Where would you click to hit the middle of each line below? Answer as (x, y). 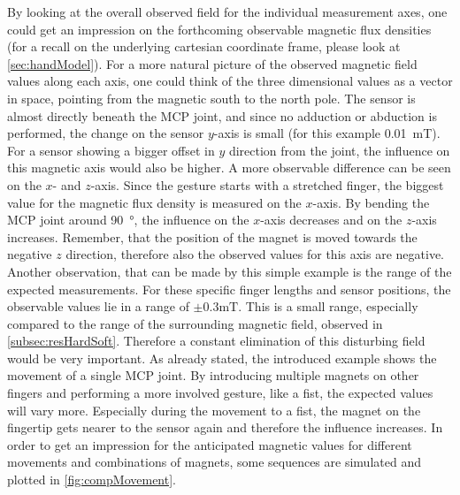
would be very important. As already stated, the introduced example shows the (222, 358)
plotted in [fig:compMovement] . (92, 480)
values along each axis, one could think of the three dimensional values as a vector (230, 81)
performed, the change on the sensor (106, 133)
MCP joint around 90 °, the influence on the (128, 220)
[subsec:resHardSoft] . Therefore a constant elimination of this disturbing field (216, 341)
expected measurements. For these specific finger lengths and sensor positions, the (229, 289)
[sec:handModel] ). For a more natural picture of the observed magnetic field (212, 63)
